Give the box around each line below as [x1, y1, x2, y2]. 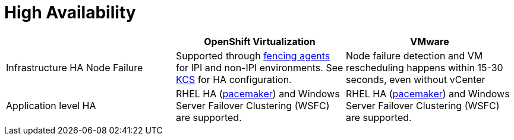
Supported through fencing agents [175, 49, 330, 62]
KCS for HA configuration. [175, 73, 292, 85]
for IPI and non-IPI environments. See [175, 61, 343, 74]
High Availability [4, 2, 136, 23]
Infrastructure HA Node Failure [6, 61, 143, 74]
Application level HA [6, 99, 96, 112]
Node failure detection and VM [345, 49, 483, 62]
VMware [410, 35, 449, 47]
